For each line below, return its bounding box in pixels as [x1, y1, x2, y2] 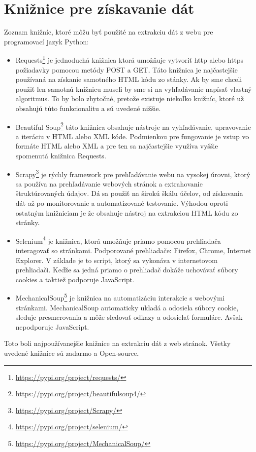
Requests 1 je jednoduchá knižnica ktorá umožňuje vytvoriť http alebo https [15, 53, 243, 65]
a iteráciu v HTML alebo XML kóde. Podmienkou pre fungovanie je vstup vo [15, 131, 249, 141]
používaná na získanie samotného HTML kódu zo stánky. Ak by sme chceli [15, 74, 242, 84]
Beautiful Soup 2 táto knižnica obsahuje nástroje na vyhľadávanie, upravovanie [15, 120, 251, 132]
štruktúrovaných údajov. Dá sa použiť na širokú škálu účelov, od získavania [15, 188, 243, 198]
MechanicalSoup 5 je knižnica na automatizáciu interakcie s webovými [15, 291, 225, 303]
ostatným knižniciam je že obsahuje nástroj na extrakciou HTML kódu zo [15, 207, 238, 218]
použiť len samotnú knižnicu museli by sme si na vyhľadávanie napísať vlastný [15, 83, 252, 94]
